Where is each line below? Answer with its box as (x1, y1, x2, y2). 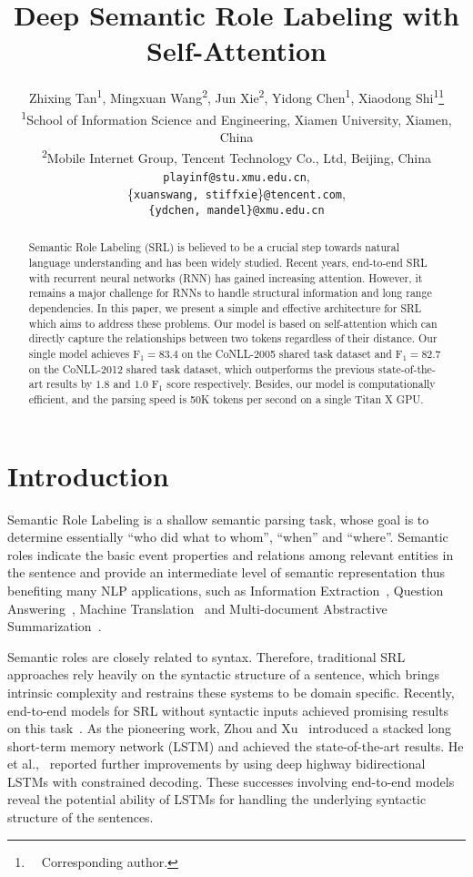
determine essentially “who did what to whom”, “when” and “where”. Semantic (7, 527, 448, 546)
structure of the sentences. (7, 808, 154, 827)
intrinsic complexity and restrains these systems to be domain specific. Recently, (7, 682, 455, 701)
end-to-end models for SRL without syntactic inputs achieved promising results (7, 700, 449, 719)
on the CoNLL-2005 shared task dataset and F (181, 346, 403, 362)
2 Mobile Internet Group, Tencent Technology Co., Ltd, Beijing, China (42, 146, 431, 168)
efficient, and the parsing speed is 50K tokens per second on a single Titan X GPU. (28, 391, 424, 406)
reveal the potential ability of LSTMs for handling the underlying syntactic (7, 790, 427, 809)
